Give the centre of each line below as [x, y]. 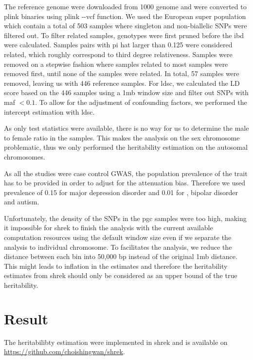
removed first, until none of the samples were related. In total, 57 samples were [122, 73]
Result [26, 318]
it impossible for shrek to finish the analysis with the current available [108, 228]
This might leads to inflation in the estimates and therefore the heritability [116, 266]
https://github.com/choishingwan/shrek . [64, 351]
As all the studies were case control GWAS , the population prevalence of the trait [126, 173]
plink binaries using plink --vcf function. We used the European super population [125, 16]
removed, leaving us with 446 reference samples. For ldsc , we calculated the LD [122, 83]
